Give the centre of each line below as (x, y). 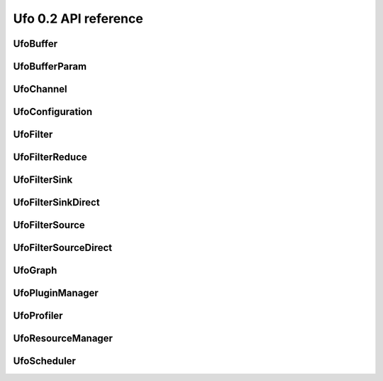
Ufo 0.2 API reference (78, 18)
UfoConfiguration (52, 112)
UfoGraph (35, 270)
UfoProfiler (38, 316)
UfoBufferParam (50, 66)
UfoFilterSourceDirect (63, 248)
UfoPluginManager (56, 293)
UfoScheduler (44, 361)
